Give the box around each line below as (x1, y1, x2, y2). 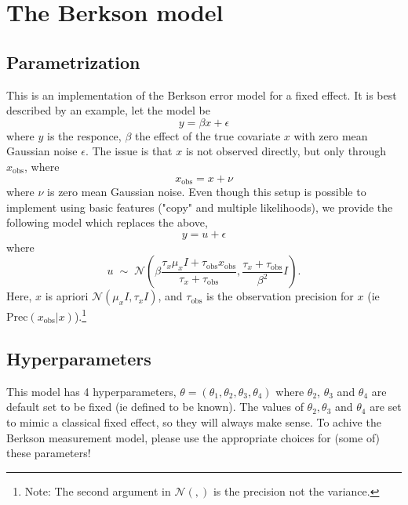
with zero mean (293, 127, 368, 144)
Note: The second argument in (24, 482, 171, 499)
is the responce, (47, 127, 122, 144)
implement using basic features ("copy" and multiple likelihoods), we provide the (6, 198, 393, 215)
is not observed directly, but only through (185, 143, 386, 159)
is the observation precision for (206, 288, 354, 304)
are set (370, 398, 402, 415)
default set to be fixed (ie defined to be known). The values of (6, 398, 304, 415)
